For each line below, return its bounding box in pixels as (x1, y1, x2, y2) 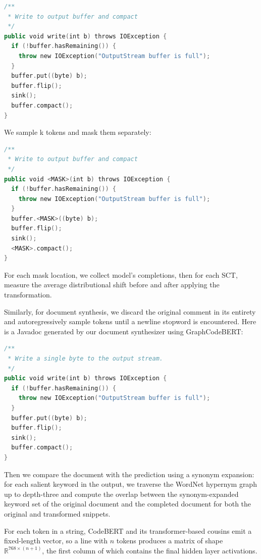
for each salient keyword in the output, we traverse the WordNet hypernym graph (4, 479, 257, 489)
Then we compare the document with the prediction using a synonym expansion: (4, 469, 254, 479)
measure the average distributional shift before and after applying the (4, 279, 220, 290)
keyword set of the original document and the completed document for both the (4, 498, 251, 509)
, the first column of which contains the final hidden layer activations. (42, 545, 257, 555)
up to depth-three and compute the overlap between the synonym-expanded (4, 488, 239, 499)
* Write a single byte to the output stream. (8, 355, 163, 362)
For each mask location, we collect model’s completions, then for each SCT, (4, 269, 238, 280)
